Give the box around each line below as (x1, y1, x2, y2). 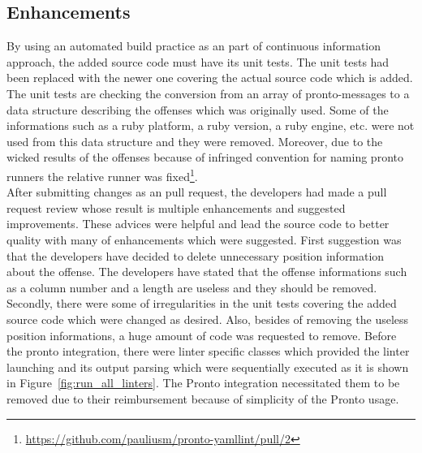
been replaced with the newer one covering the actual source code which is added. (6, 69, 413, 86)
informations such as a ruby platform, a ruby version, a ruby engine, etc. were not (6, 117, 415, 134)
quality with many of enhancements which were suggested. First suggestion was (6, 231, 402, 248)
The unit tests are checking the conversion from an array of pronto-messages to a (6, 84, 410, 101)
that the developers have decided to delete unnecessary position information (6, 247, 385, 264)
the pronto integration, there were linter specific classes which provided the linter (6, 343, 410, 360)
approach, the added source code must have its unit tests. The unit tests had (6, 53, 390, 70)
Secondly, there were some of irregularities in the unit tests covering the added (6, 295, 397, 312)
